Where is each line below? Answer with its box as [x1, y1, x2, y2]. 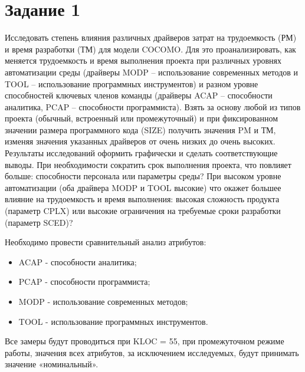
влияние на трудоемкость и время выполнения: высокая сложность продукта [5, 193, 280, 205]
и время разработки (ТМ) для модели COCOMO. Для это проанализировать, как [5, 42, 296, 55]
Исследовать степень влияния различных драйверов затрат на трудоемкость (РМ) [5, 31, 297, 44]
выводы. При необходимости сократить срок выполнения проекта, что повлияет [5, 158, 291, 170]
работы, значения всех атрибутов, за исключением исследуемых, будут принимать [5, 346, 299, 358]
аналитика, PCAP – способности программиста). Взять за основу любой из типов [5, 100, 301, 113]
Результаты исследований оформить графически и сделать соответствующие [5, 147, 278, 159]
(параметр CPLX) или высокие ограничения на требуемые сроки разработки [5, 205, 281, 217]
